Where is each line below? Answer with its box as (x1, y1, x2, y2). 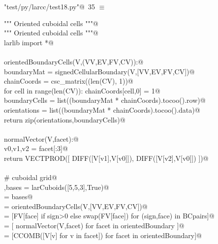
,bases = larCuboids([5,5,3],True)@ (4, 182, 109, 192)
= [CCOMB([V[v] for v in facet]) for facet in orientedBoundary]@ (4, 230, 202, 240)
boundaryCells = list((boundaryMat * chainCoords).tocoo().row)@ (4, 95, 206, 105)
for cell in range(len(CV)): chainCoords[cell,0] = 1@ (4, 85, 160, 95)
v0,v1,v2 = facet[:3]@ (4, 143, 68, 153)
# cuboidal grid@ (4, 172, 57, 183)
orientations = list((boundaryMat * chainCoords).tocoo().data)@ (4, 104, 200, 115)
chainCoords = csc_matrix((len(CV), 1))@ (4, 76, 133, 86)
